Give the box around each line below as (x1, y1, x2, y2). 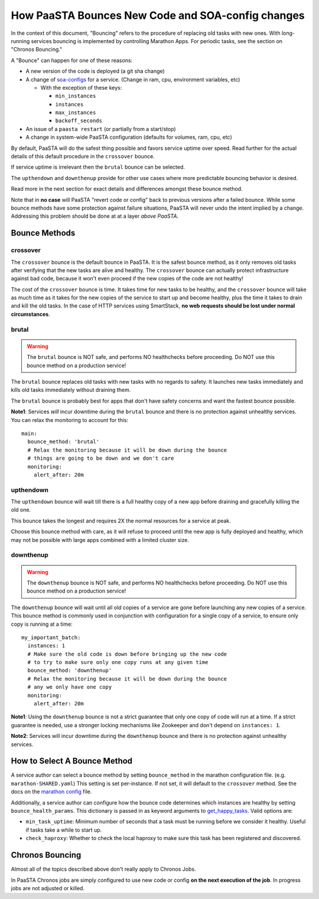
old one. (11, 506, 31, 514)
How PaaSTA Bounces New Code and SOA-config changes (11, 9, 305, 22)
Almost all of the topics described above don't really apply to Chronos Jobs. (11, 865, 196, 873)
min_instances (55, 93, 96, 100)
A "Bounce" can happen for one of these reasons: (11, 57, 133, 64)
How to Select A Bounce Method (11, 756, 133, 766)
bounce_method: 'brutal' (27, 439, 100, 445)
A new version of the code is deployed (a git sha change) (25, 68, 165, 75)
